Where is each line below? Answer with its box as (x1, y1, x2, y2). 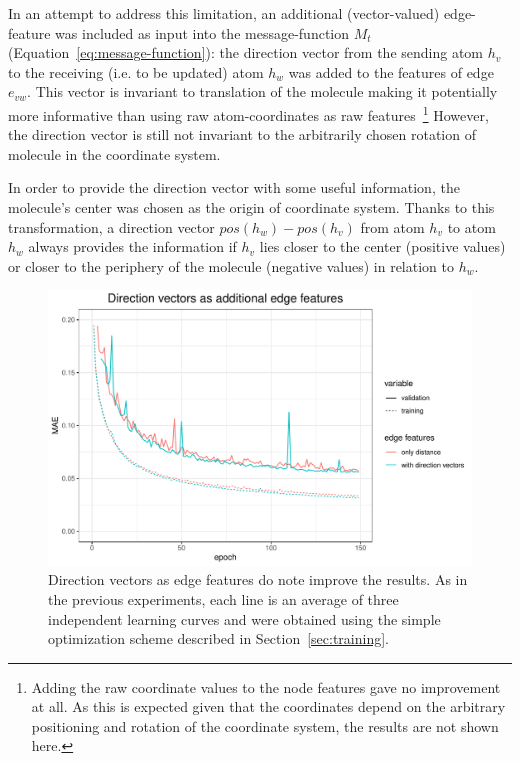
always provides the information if (28, 236, 237, 257)
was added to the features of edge (288, 61, 494, 82)
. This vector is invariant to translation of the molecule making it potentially (27, 81, 498, 102)
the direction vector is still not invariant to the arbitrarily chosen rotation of (8, 124, 476, 145)
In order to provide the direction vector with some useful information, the (8, 177, 460, 198)
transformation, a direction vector (8, 216, 215, 237)
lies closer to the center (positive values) (259, 236, 506, 257)
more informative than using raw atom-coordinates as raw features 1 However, (8, 101, 489, 125)
